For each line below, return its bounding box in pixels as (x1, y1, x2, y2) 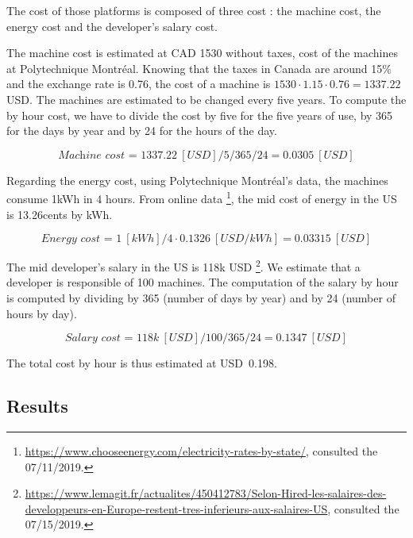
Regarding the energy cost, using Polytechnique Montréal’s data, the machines (6, 171, 388, 188)
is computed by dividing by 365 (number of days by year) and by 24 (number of (6, 290, 396, 306)
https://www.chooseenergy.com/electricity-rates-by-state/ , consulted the (25, 443, 378, 459)
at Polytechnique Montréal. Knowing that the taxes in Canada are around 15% (6, 60, 392, 76)
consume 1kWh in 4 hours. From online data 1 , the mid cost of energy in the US (6, 188, 397, 206)
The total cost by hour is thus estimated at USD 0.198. (6, 355, 277, 371)
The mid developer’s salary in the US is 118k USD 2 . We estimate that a (6, 256, 361, 275)
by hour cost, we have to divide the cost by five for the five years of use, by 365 (6, 106, 393, 123)
